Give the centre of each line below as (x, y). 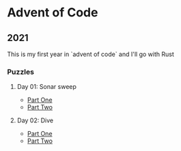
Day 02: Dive (35, 120)
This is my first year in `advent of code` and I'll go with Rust (90, 54)
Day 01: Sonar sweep (47, 87)
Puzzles (20, 72)
